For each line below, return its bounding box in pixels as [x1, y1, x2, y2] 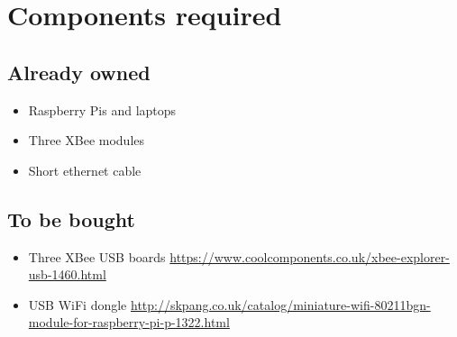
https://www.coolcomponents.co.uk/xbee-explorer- [169, 247, 450, 266]
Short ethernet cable [28, 160, 142, 179]
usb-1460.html [28, 265, 106, 284]
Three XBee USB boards [28, 247, 166, 266]
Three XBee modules [28, 131, 145, 150]
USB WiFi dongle [28, 295, 127, 314]
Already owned [7, 58, 151, 86]
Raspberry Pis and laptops [28, 100, 177, 119]
